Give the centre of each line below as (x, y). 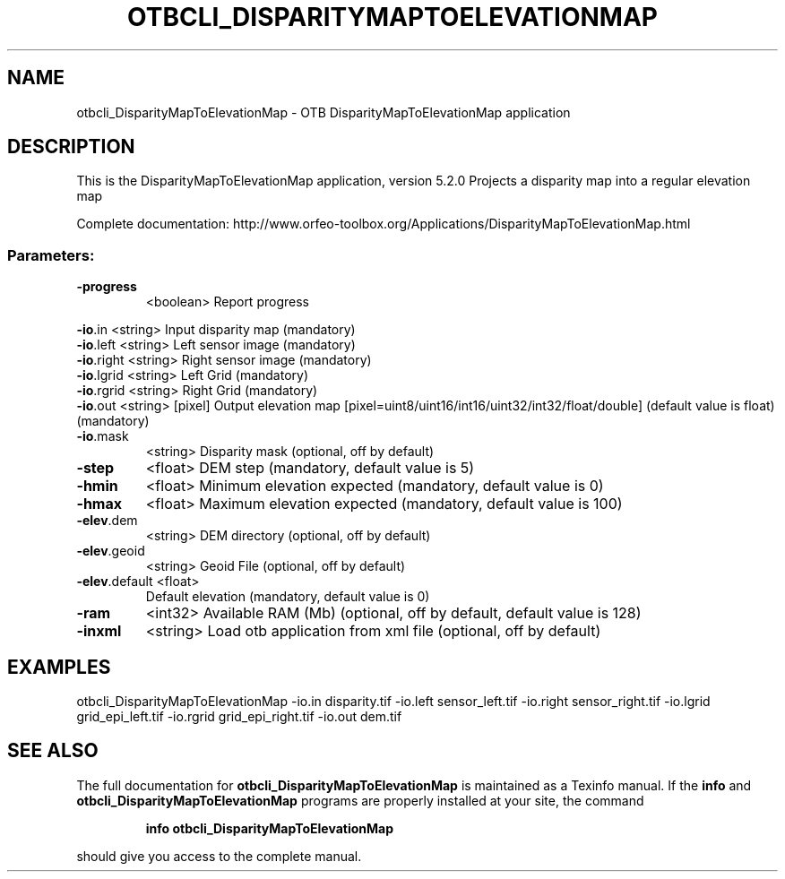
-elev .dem (107, 521)
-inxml (99, 631)
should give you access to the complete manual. (219, 856)
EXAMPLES (59, 667)
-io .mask (103, 436)
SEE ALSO (53, 751)
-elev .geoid (111, 551)
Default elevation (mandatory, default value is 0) (288, 597)
